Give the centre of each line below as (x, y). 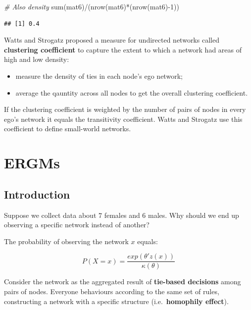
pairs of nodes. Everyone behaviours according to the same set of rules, (112, 291)
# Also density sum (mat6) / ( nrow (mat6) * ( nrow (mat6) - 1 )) (92, 6)
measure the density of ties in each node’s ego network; (99, 76)
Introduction (37, 194)
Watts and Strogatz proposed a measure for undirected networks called (112, 40)
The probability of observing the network (66, 241)
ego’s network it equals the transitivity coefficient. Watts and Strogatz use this (123, 119)
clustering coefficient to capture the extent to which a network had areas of (123, 49)
